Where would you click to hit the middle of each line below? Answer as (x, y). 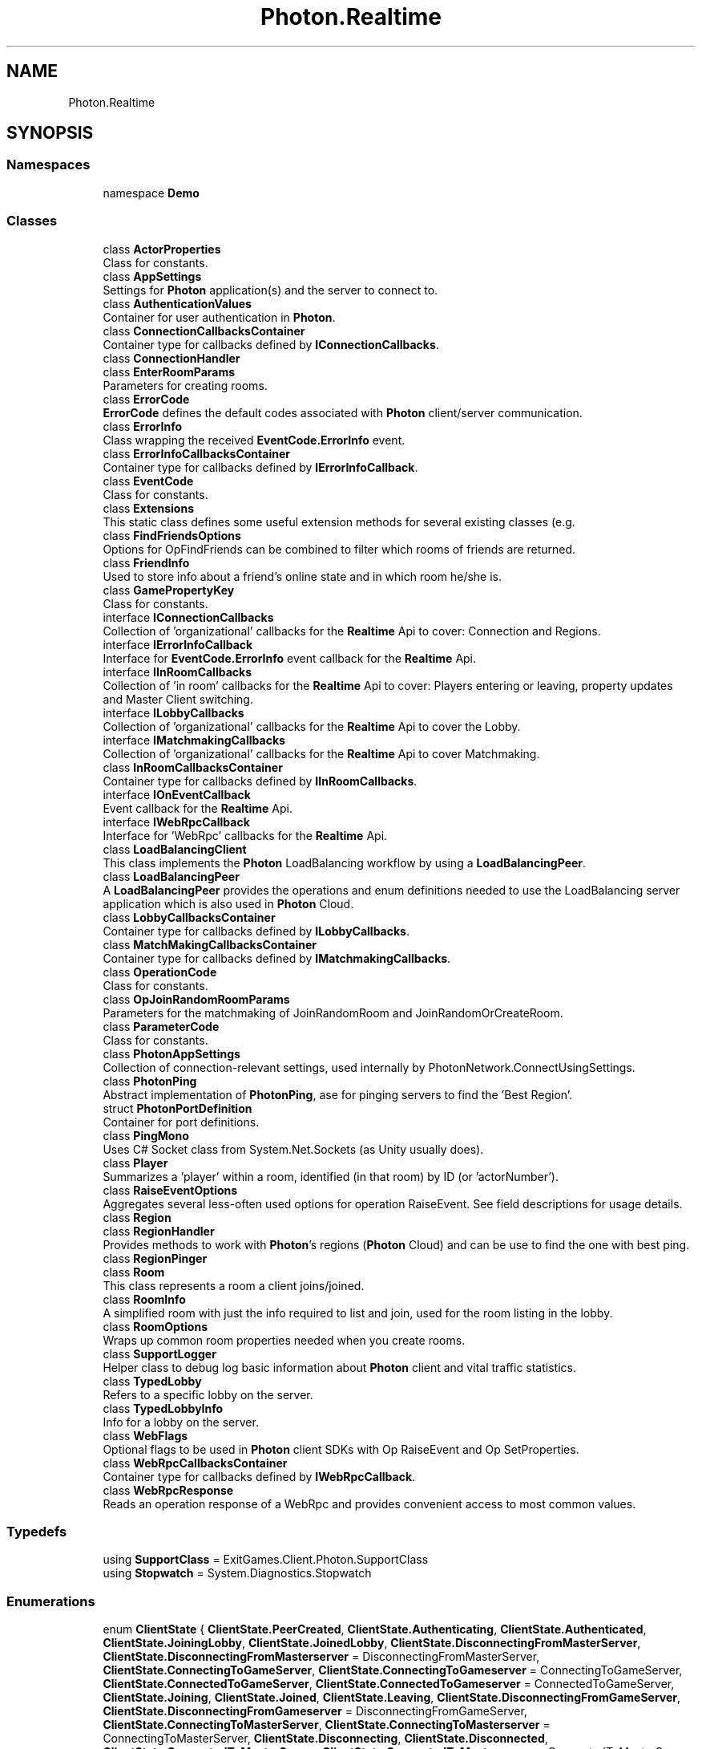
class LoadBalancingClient (175, 849)
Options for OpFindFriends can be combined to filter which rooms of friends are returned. (339, 549)
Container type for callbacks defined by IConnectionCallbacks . (271, 344)
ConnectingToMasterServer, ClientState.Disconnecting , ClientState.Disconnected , (325, 1739)
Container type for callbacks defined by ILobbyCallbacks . (256, 931)
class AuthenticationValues (177, 303)
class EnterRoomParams (169, 371)
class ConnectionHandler (171, 358)
